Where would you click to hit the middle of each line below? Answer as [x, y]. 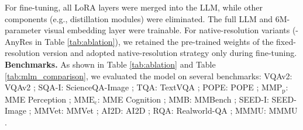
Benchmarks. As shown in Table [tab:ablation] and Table [110, 64]
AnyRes [19, 41]
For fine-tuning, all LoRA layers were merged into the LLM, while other [134, 7]
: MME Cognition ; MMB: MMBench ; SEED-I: [183, 99]
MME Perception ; [38, 99]
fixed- [286, 41]
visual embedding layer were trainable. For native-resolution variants [167, 30]
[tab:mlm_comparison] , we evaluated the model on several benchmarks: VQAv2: [149, 75]
